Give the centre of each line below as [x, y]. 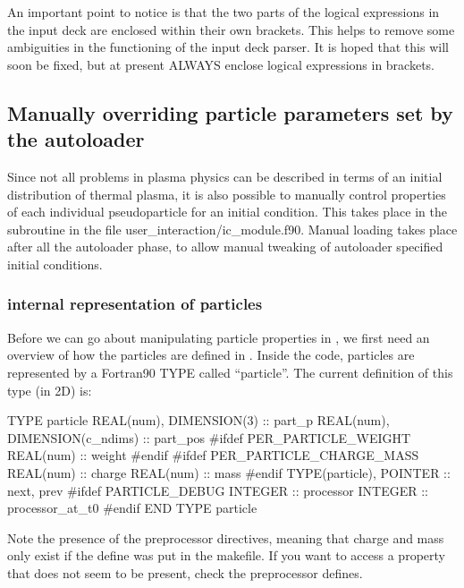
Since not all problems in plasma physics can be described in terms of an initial [225, 176]
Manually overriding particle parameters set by [230, 112]
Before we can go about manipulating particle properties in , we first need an [219, 337]
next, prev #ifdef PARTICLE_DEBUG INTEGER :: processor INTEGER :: [218, 490]
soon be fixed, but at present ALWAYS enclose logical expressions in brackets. [221, 64]
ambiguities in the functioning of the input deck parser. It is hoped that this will [228, 47]
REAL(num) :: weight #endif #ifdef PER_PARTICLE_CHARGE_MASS [213, 455]
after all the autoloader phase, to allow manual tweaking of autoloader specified [225, 247]
